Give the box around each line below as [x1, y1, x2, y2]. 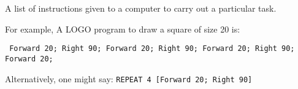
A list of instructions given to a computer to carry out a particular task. [5, 2, 277, 14]
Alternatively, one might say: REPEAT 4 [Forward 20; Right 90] [5, 72, 253, 85]
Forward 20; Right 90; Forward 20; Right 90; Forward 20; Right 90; [9, 44, 295, 53]
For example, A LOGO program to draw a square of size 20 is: [5, 22, 240, 35]
